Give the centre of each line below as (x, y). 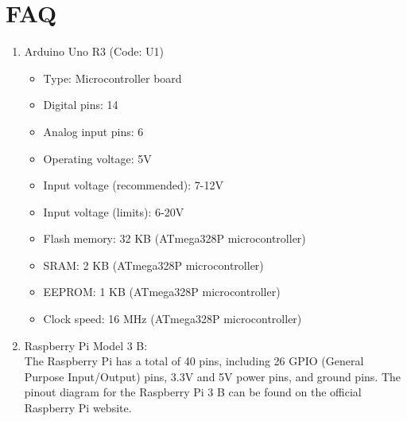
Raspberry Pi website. (78, 408)
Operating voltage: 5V (97, 158)
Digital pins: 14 (81, 105)
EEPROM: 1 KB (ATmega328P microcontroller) (162, 292)
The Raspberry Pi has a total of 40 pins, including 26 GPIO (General (194, 361)
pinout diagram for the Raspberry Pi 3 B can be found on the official (193, 392)
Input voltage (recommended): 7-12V (133, 185)
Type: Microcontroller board (112, 78)
